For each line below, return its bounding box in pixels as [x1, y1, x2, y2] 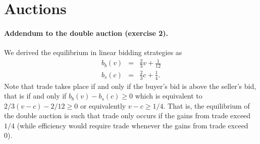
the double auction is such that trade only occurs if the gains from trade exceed [4, 110, 251, 121]
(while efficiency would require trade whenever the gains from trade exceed [17, 120, 248, 130]
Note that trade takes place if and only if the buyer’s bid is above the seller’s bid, [4, 80, 256, 91]
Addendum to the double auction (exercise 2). [4, 27, 168, 38]
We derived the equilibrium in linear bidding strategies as [4, 47, 182, 58]
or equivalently [80, 100, 126, 111]
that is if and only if [4, 90, 67, 101]
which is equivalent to [135, 90, 202, 101]
